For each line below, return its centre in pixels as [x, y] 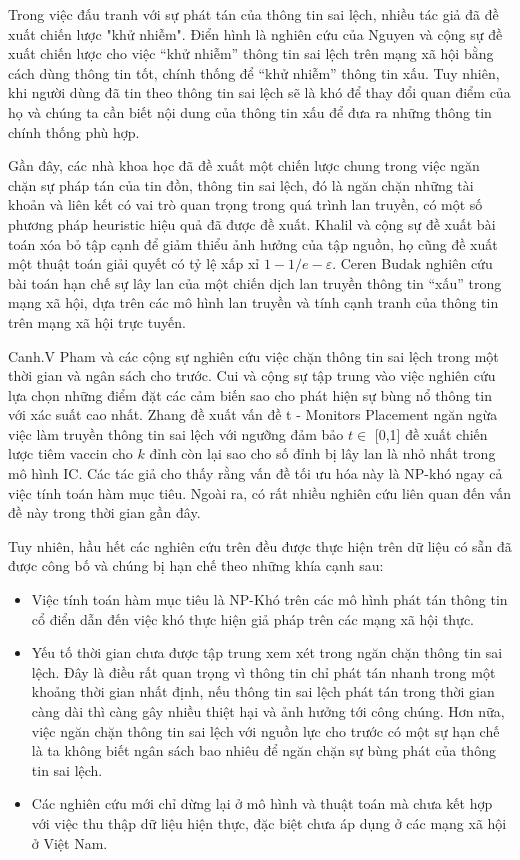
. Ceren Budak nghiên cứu [412, 263]
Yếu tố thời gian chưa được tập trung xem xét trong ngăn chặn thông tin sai [267, 652]
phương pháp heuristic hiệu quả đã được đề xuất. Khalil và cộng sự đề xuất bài [252, 223]
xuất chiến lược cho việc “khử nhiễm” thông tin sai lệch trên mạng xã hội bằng [251, 53]
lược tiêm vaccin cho [70, 453]
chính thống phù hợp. [74, 131]
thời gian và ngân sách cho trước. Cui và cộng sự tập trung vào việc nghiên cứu [252, 375]
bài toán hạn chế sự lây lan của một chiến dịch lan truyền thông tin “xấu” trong [255, 282]
